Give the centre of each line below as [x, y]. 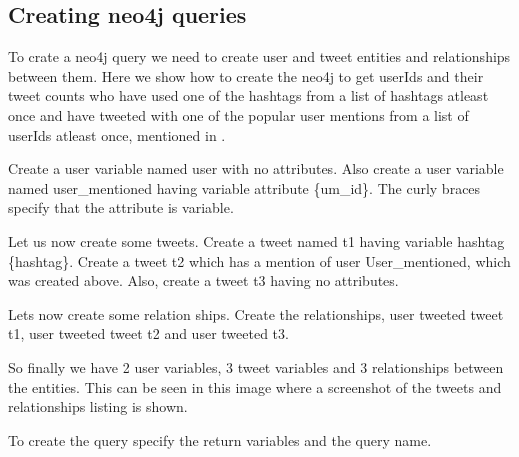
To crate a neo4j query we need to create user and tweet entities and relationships [259, 56]
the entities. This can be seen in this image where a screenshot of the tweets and [255, 386]
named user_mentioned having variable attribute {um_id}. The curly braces [244, 187]
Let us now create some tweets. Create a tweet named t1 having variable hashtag [256, 240]
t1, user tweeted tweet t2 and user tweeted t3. [148, 333]
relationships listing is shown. [98, 406]
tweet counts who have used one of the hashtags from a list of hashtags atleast [248, 95]
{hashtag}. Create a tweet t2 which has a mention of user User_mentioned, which [259, 260]
